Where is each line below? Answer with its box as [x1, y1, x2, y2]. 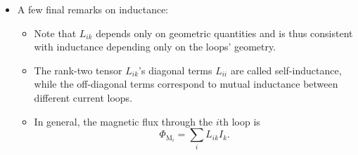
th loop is [219, 114, 260, 128]
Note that [34, 25, 77, 40]
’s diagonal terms [139, 62, 212, 77]
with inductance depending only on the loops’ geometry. [34, 39, 276, 54]
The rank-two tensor [34, 62, 122, 77]
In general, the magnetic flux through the [34, 114, 213, 128]
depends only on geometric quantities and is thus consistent [96, 25, 353, 40]
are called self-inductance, [230, 62, 342, 77]
